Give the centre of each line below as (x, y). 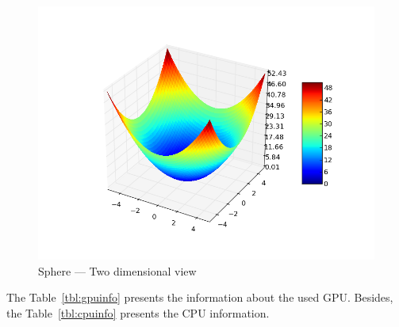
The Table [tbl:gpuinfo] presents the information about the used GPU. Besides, (200, 297)
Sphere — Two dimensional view (117, 270)
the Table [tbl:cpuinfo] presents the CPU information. (138, 312)
